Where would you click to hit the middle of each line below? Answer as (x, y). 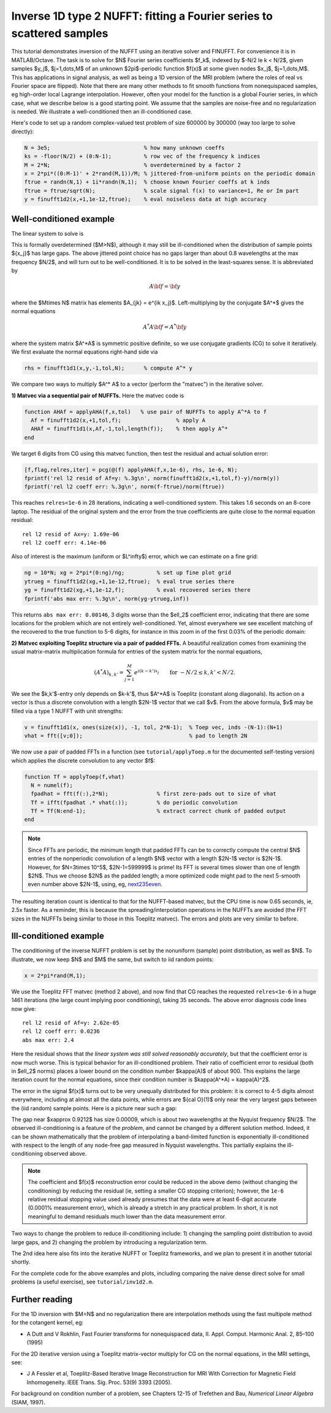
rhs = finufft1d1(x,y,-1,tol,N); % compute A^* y (108, 368)
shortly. (21, 1262)
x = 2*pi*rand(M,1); (55, 975)
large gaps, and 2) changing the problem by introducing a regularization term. (109, 1242)
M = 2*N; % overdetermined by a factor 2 (133, 165)
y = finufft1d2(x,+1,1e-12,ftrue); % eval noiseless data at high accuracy (145, 199)
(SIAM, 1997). (28, 1402)
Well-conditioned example (63, 219)
